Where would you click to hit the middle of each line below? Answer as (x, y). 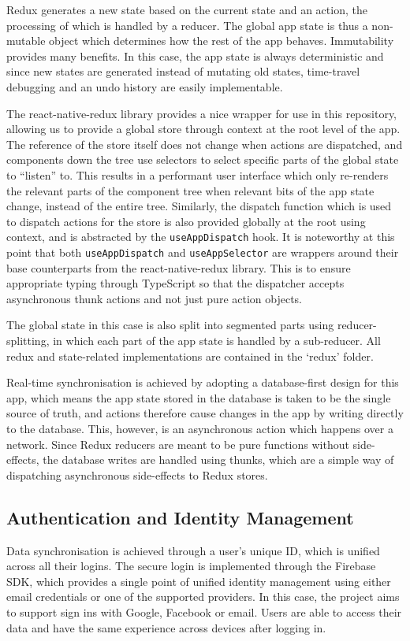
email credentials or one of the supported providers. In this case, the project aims (203, 597)
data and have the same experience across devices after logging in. (166, 627)
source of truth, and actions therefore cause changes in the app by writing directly (205, 413)
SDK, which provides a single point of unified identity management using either (199, 581)
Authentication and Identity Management (180, 517)
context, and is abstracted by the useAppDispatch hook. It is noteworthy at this (201, 237)
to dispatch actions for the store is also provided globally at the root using (186, 221)
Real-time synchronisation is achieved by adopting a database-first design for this (203, 382)
